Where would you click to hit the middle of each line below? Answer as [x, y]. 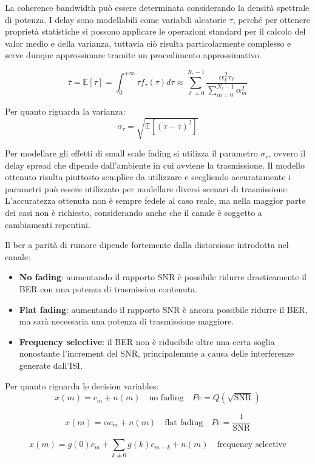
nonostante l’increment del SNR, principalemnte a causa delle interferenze [157, 353]
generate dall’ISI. [51, 365]
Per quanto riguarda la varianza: [65, 111]
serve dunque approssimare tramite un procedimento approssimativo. [133, 55]
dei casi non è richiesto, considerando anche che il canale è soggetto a [134, 213]
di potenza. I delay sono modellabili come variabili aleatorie [116, 19]
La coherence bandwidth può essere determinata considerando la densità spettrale [157, 7]
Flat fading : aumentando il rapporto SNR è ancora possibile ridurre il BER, [163, 309]
